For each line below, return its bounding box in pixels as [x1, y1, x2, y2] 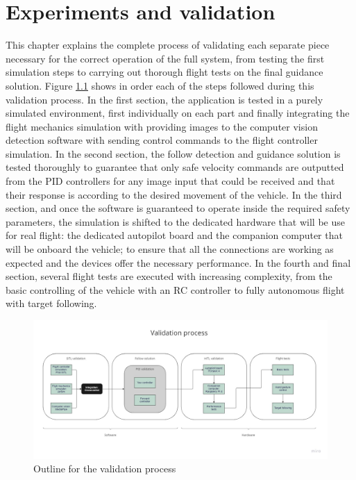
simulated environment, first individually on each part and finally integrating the [6, 106, 350, 120]
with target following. [6, 296, 97, 311]
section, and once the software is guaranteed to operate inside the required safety [6, 201, 350, 215]
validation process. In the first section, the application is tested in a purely [6, 92, 323, 106]
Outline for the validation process [33, 461, 176, 476]
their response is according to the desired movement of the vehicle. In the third [6, 187, 342, 201]
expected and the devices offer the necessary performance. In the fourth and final [6, 255, 351, 270]
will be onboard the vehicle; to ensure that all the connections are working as [6, 242, 334, 256]
